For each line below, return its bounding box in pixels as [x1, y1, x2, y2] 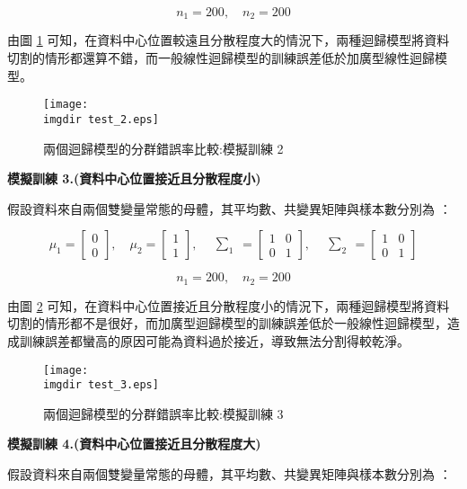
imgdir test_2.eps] [43, 112, 159, 126]
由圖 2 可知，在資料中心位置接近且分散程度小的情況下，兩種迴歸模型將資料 [7, 296, 450, 315]
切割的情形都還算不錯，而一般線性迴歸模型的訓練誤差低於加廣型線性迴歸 [7, 49, 435, 67]
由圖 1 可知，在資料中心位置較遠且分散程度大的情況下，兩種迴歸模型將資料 [7, 31, 450, 49]
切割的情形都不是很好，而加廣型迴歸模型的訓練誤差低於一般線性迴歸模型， [7, 314, 447, 333]
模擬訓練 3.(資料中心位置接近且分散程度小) [7, 169, 261, 188]
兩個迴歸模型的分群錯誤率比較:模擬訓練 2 [43, 138, 284, 157]
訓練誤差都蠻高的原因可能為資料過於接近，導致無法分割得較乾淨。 [19, 331, 410, 350]
